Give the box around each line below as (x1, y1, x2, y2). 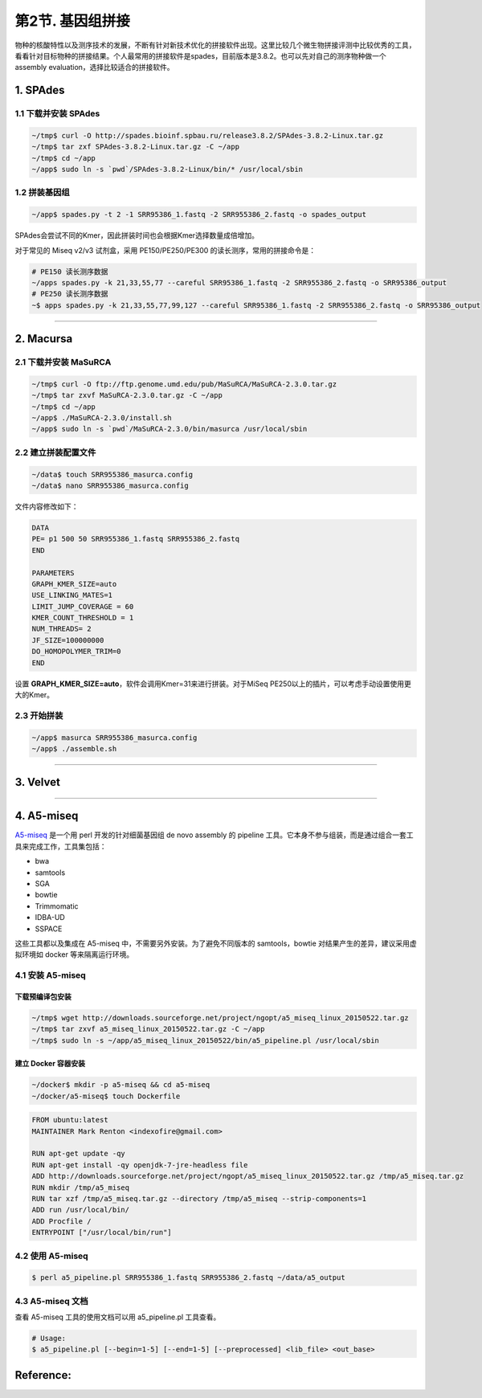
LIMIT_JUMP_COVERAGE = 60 (31, 602, 134, 611)
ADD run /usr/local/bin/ (31, 1205, 130, 1215)
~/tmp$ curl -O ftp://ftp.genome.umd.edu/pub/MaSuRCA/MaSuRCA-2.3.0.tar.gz (31, 379, 337, 389)
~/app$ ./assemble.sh (31, 744, 117, 753)
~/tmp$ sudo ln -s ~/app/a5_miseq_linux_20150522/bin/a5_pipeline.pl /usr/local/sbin (31, 1036, 379, 1044)
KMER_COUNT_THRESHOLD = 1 (31, 613, 134, 623)
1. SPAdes (14, 84, 65, 97)
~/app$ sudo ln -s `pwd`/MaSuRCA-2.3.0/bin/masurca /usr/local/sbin (31, 424, 308, 434)
